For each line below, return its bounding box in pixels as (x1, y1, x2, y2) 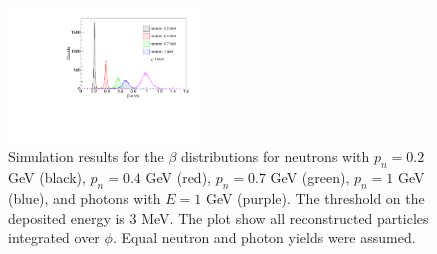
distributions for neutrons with (181, 146, 370, 167)
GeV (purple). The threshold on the (205, 188, 425, 209)
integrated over (8, 227, 100, 248)
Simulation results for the (8, 146, 164, 167)
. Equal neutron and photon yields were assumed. (112, 227, 416, 248)
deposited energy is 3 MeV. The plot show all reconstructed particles (8, 207, 429, 228)
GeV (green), (270, 167, 350, 188)
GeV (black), (8, 167, 86, 188)
